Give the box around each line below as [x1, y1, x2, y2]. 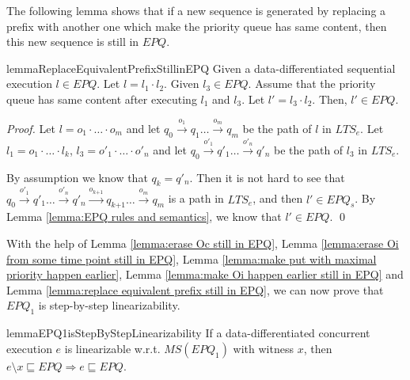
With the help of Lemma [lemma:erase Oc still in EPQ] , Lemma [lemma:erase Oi [6, 234, 399, 251]
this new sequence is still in [6, 33, 139, 50]
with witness [233, 340, 294, 356]
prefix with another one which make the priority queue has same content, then [6, 17, 387, 34]
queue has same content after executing [6, 90, 197, 107]
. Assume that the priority [248, 75, 376, 92]
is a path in [168, 190, 224, 207]
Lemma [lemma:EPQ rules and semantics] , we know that [6, 208, 282, 225]
